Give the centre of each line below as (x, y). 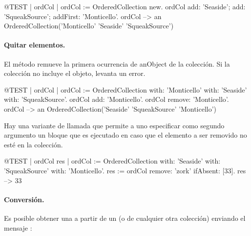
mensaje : (18, 227)
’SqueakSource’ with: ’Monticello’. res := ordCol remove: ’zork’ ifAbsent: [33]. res (125, 170)
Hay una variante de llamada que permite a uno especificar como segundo (114, 125)
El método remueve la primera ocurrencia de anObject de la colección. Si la (117, 63)
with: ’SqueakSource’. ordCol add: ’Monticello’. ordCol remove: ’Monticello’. (116, 99)
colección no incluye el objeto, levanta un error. (75, 73)
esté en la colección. (33, 144)
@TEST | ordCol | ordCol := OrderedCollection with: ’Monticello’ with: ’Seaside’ (125, 89)
